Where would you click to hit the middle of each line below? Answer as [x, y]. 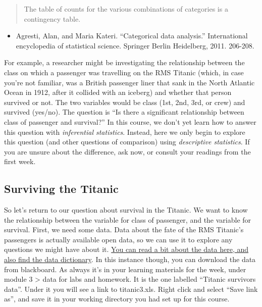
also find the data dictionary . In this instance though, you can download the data [130, 259]
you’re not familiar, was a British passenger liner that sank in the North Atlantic [129, 82]
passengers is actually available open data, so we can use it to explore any [118, 239]
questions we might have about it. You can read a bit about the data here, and [126, 249]
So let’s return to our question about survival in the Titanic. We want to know [126, 210]
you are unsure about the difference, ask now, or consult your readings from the [127, 151]
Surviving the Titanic [61, 189]
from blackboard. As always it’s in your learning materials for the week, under [125, 269]
